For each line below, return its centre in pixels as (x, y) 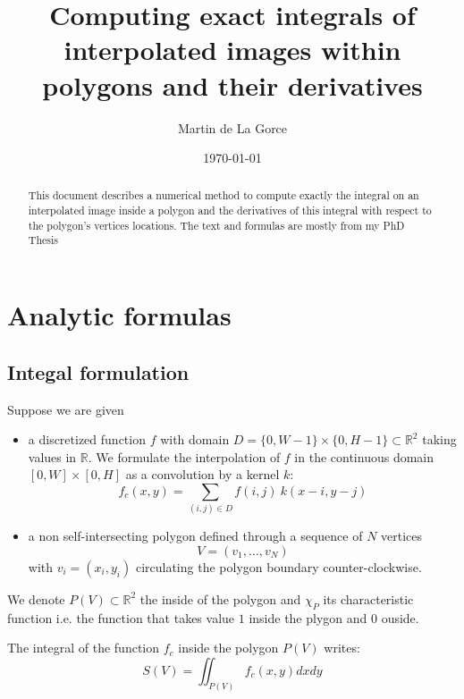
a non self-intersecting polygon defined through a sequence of (195, 536)
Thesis (43, 240)
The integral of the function (84, 648)
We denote (36, 598)
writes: (342, 648)
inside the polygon (228, 648)
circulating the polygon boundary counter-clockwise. (278, 566)
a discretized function (87, 439)
